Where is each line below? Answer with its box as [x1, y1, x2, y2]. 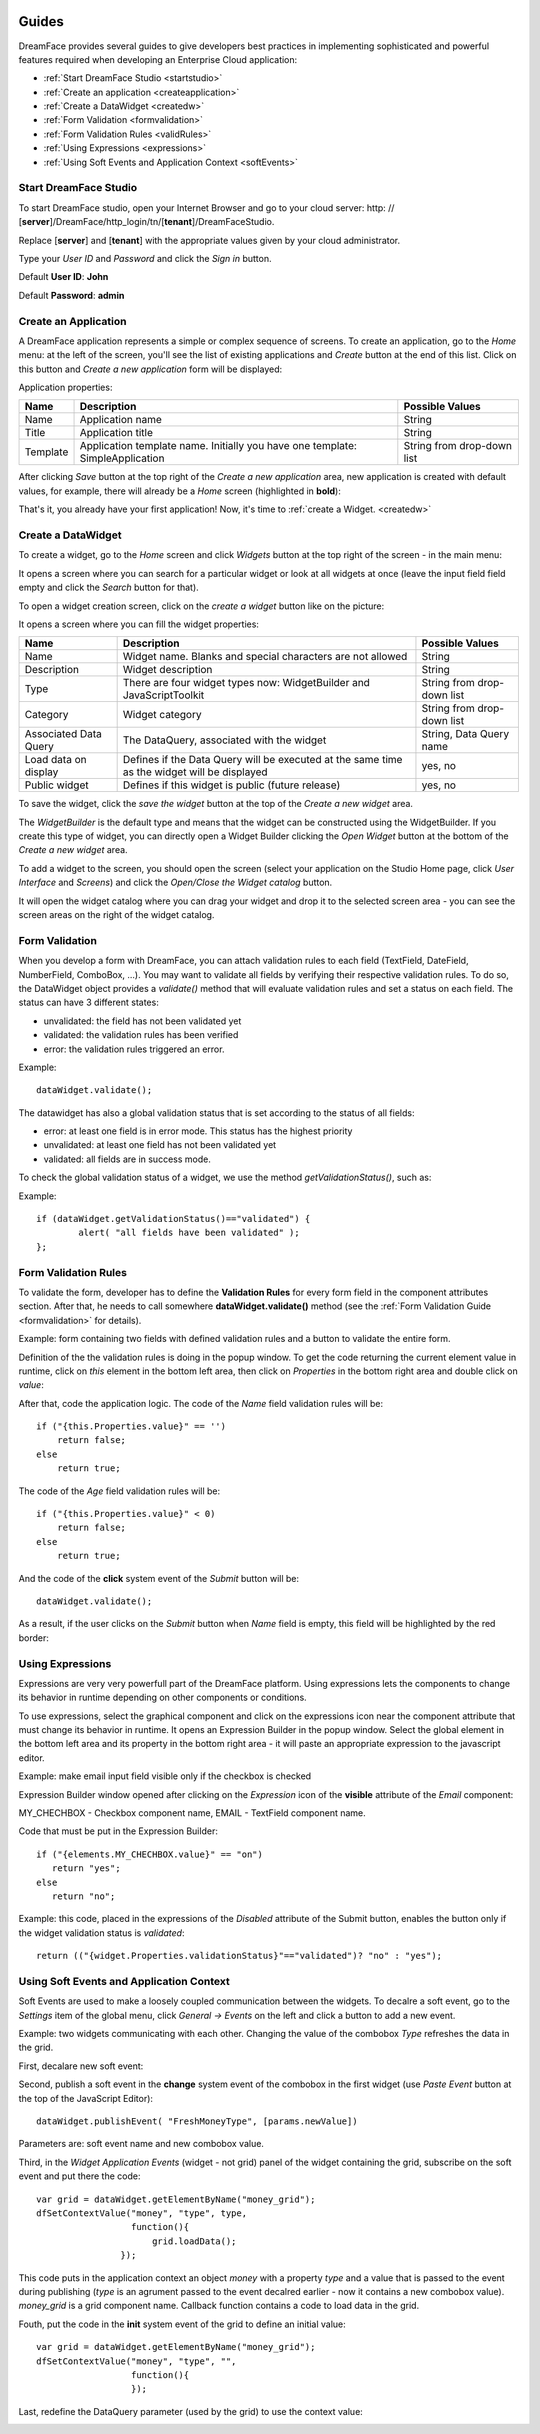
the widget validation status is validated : [18, 1926, 185, 1939]
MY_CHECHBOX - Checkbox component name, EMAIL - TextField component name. [18, 1807, 367, 1819]
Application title [79, 426, 154, 440]
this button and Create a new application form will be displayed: [18, 363, 283, 375]
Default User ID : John [18, 271, 109, 283]
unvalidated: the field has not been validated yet [43, 1015, 242, 1027]
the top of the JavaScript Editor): [18, 2092, 154, 2104]
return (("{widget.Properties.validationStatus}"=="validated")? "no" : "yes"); [36, 1950, 443, 1962]
